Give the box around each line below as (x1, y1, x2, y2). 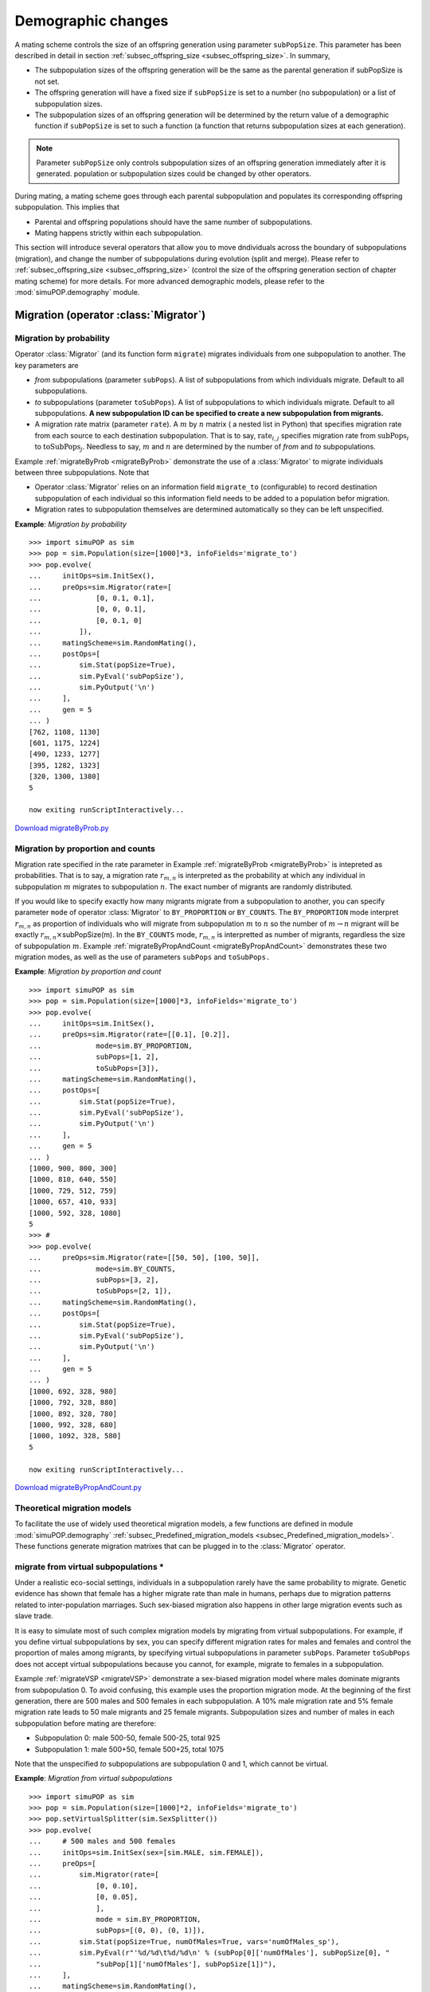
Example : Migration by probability (14, 519, 127, 529)
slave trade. (14, 1611, 53, 1621)
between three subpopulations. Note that (14, 468, 150, 477)
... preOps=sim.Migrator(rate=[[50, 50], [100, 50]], (29, 1253, 260, 1262)
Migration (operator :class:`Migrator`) (14, 308, 206, 322)
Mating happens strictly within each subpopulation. (34, 228, 203, 238)
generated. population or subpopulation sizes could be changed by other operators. (36, 169, 311, 178)
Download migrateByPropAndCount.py (14, 1482, 143, 1492)
